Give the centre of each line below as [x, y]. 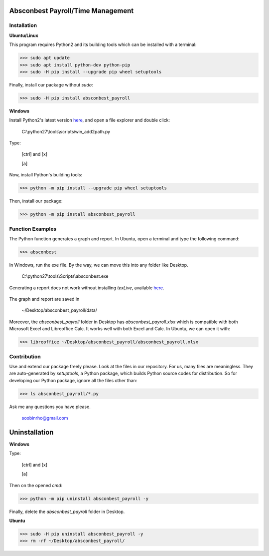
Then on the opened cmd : [36, 485]
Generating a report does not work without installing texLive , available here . [87, 288]
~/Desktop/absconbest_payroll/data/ [59, 310]
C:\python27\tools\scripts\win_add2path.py [66, 131]
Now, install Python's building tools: [46, 175]
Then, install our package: [36, 201]
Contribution [25, 356]
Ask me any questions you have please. [50, 407]
